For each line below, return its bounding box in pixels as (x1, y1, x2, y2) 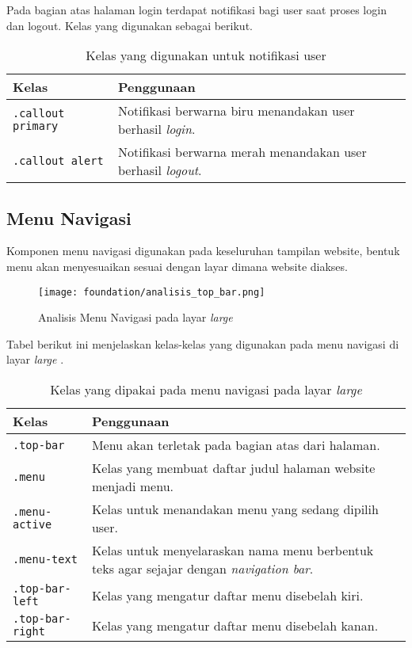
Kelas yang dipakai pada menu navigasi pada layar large (50, 380, 362, 399)
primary (13, 120, 59, 133)
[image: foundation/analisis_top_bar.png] (38, 286, 265, 298)
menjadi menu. (91, 477, 174, 496)
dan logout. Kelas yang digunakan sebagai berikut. (6, 17, 253, 33)
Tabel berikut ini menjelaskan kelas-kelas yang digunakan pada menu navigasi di (6, 335, 399, 352)
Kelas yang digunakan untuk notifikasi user (86, 46, 326, 65)
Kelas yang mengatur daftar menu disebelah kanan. (91, 616, 379, 635)
